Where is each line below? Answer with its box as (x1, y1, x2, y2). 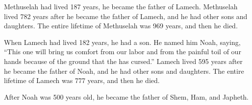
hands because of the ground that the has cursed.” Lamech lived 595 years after (4, 56, 243, 66)
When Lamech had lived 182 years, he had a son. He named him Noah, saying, (4, 37, 241, 47)
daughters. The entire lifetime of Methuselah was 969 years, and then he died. (4, 21, 238, 31)
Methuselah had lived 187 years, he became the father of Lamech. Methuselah (4, 1, 238, 11)
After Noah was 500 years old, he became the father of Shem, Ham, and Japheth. (4, 91, 249, 102)
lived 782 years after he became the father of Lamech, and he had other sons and (4, 11, 248, 21)
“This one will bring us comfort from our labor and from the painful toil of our (4, 46, 241, 57)
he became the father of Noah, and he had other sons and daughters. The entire (4, 65, 244, 76)
